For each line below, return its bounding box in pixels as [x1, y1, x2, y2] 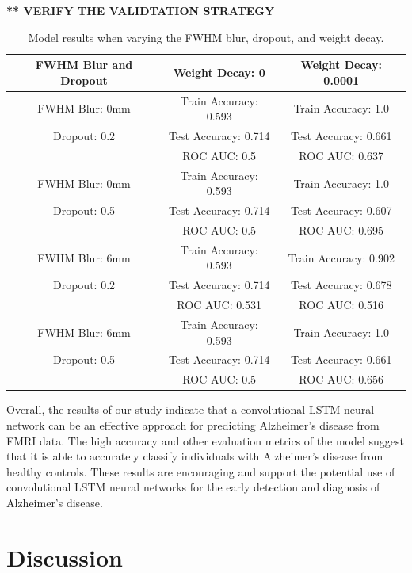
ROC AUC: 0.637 [299, 147, 384, 163]
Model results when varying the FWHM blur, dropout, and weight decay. [28, 29, 384, 45]
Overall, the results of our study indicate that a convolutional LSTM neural [6, 401, 375, 418]
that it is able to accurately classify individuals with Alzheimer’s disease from [6, 448, 383, 464]
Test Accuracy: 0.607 [290, 202, 392, 219]
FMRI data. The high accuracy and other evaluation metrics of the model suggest [6, 432, 404, 449]
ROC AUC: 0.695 [299, 222, 384, 239]
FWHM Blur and [35, 56, 133, 73]
